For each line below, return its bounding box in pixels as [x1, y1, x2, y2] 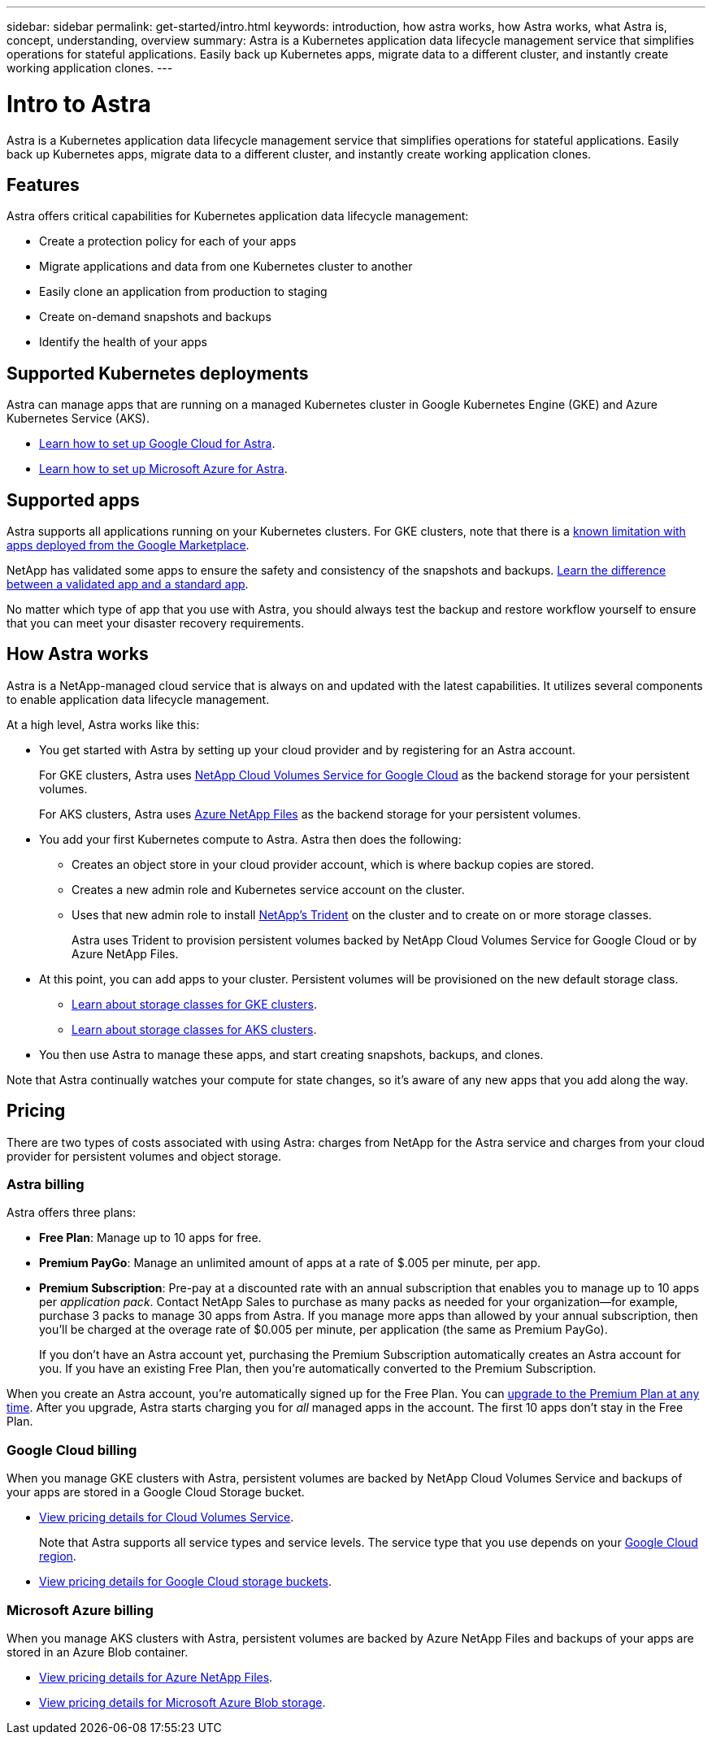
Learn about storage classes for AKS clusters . [72, 1022, 317, 1036]
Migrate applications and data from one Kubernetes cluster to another [39, 259, 413, 274]
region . [39, 1549, 76, 1564]
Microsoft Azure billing [7, 1601, 154, 1618]
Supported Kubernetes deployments [7, 363, 309, 384]
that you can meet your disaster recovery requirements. [7, 616, 305, 631]
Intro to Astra [7, 89, 151, 118]
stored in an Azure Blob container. [7, 1644, 189, 1659]
